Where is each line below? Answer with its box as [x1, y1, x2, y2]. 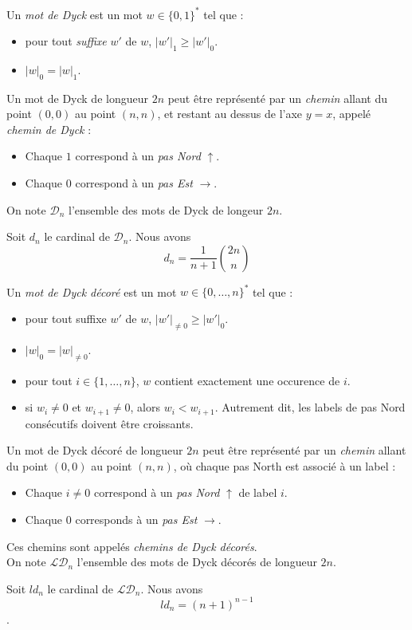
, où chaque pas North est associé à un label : [173, 457, 396, 474]
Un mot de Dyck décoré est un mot [6, 283, 177, 300]
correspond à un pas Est [75, 175, 193, 191]
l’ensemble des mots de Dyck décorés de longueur [77, 553, 317, 570]
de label [238, 484, 277, 501]
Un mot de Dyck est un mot [6, 6, 143, 22]
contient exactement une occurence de [155, 372, 340, 388]
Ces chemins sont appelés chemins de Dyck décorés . [6, 537, 257, 554]
